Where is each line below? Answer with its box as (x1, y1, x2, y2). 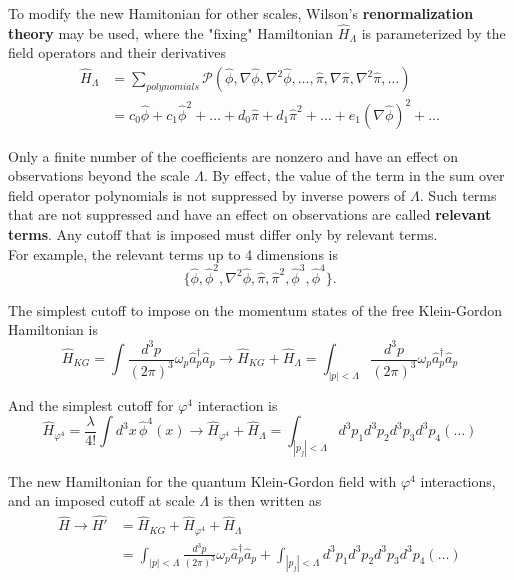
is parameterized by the (361, 22, 506, 43)
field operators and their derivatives (8, 42, 227, 63)
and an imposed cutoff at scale (8, 490, 195, 511)
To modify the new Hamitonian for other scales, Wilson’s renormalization (8, 3, 474, 23)
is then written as (213, 490, 322, 511)
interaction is (197, 394, 278, 415)
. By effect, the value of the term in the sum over (203, 165, 505, 186)
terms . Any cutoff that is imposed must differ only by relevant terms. (8, 223, 438, 244)
